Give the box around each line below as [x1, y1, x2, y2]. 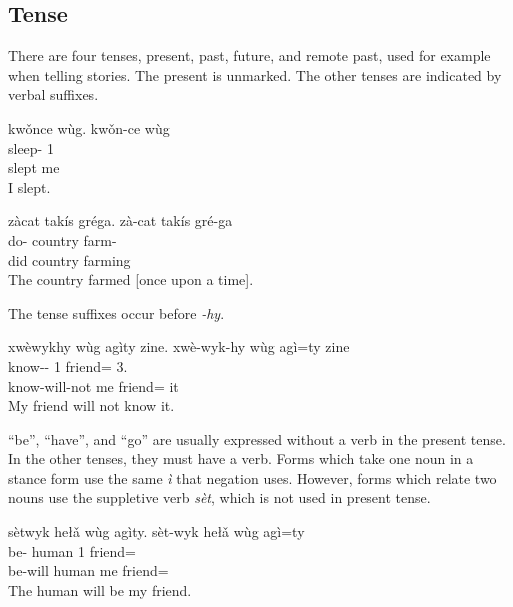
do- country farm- [8, 229, 117, 250]
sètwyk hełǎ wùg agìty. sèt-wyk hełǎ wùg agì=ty [8, 521, 305, 542]
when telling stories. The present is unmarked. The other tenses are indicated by [8, 64, 502, 85]
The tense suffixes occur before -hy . [8, 302, 225, 323]
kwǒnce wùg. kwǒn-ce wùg [8, 117, 170, 138]
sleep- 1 [8, 137, 54, 158]
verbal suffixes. [8, 84, 99, 105]
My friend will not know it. [8, 395, 175, 416]
